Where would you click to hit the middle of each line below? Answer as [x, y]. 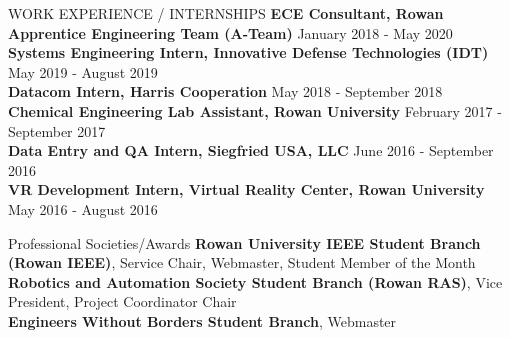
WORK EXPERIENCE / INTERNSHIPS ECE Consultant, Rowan [226, 13]
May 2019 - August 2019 [83, 71]
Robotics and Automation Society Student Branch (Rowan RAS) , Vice [255, 281]
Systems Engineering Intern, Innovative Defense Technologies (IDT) [248, 52]
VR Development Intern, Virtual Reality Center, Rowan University [246, 189]
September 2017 [57, 130]
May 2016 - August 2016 [83, 208]
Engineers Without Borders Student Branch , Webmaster [202, 320]
